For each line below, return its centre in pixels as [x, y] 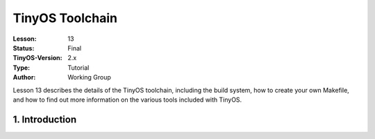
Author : [24, 77]
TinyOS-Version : [37, 58]
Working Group [89, 77]
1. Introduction [44, 119]
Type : [22, 67]
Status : [24, 48]
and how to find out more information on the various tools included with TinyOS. [127, 100]
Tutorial [78, 67]
